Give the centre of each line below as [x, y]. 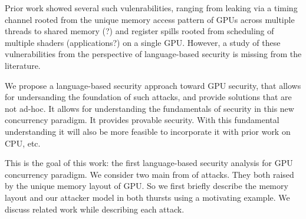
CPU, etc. [23, 143]
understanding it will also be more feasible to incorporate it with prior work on [148, 131]
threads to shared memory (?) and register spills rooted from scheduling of [139, 31]
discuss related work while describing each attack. [95, 209]
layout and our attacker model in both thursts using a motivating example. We [147, 197]
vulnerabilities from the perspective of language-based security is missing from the [153, 54]
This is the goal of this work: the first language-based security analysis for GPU [149, 163]
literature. [23, 65]
